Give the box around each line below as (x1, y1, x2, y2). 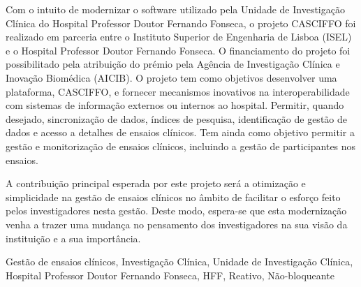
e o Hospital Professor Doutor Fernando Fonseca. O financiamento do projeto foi (6, 43, 351, 57)
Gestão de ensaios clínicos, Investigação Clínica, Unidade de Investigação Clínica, (6, 254, 353, 269)
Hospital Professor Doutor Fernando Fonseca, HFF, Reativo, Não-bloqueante (6, 267, 334, 282)
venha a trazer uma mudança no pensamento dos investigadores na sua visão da (6, 216, 348, 231)
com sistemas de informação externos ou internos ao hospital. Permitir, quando (6, 98, 344, 112)
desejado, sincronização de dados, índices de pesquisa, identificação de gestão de (6, 111, 347, 126)
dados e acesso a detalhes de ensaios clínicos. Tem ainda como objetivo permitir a (6, 125, 355, 140)
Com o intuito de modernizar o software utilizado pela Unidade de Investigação (6, 2, 345, 16)
